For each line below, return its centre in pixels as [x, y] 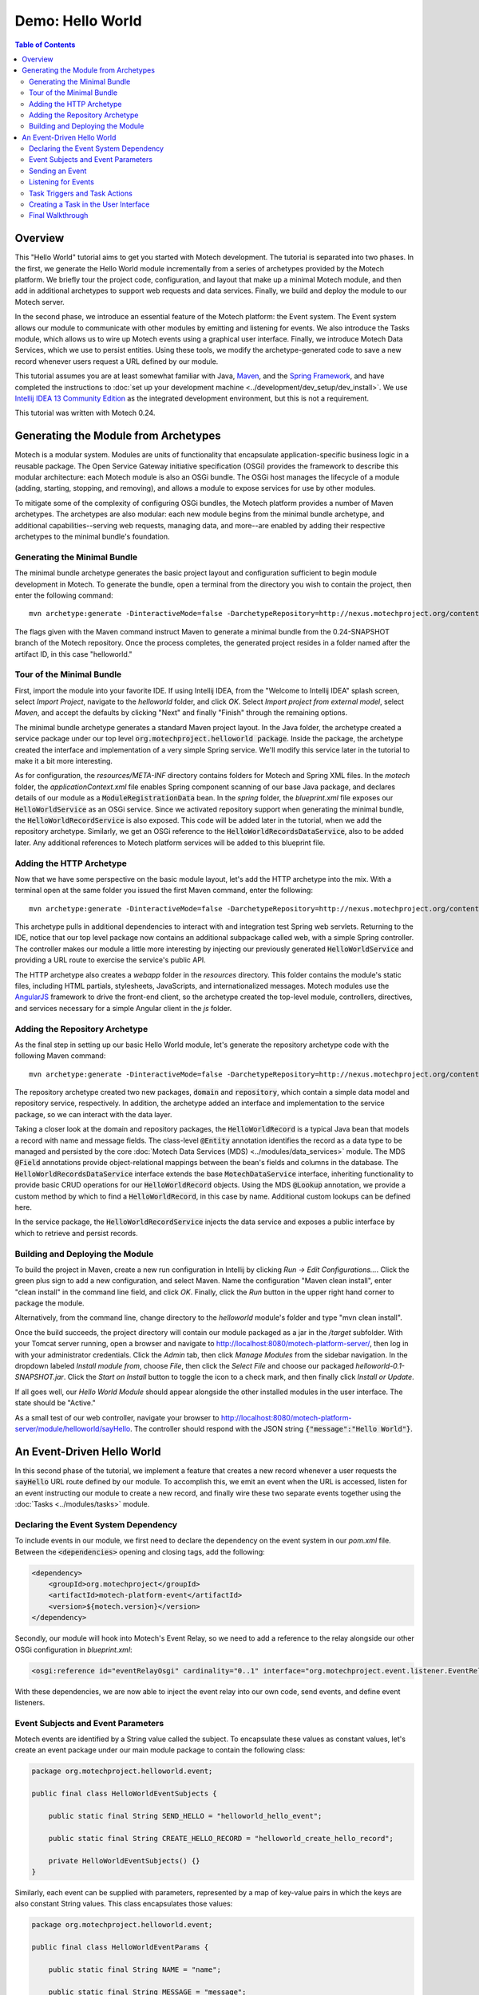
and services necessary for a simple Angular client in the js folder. [123, 1008]
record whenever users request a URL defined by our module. [117, 361]
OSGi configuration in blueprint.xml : [73, 1649]
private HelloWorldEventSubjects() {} [124, 1861]
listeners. [30, 1702]
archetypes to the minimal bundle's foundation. [93, 537]
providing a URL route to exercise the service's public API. [111, 960]
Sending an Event [58, 171]
